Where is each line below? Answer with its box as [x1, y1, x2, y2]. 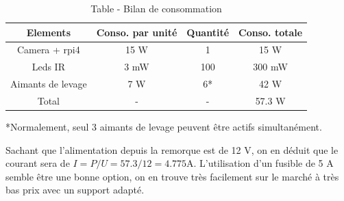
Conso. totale [238, 25, 303, 39]
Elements [26, 25, 71, 39]
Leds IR [32, 59, 65, 74]
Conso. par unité [96, 25, 177, 39]
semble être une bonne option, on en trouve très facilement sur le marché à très [5, 169, 339, 183]
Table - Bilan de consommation [90, 1, 222, 15]
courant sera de [5, 156, 70, 170]
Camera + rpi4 [16, 42, 80, 57]
